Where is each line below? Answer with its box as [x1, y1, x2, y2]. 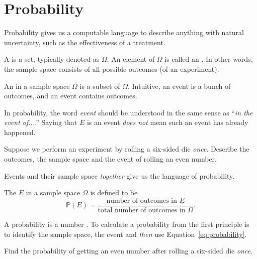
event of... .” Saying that [4, 117, 77, 127]
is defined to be [90, 187, 138, 198]
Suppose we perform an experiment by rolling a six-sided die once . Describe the [4, 144, 249, 154]
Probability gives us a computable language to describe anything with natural [4, 27, 244, 38]
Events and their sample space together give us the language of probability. [4, 170, 235, 181]
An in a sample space [4, 80, 70, 91]
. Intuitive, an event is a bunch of [127, 80, 231, 91]
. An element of [107, 54, 155, 64]
